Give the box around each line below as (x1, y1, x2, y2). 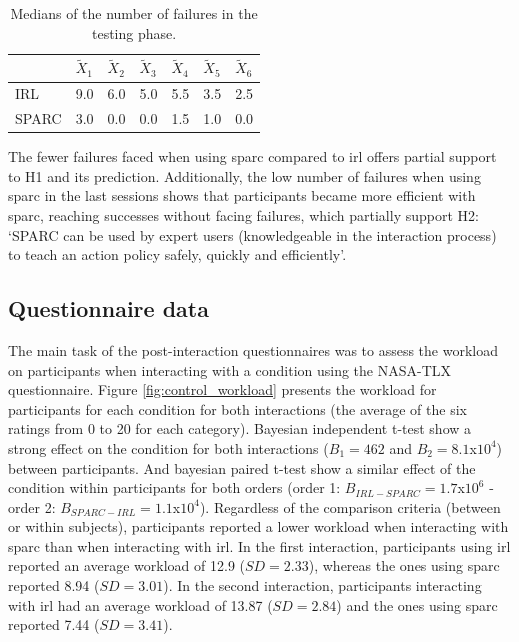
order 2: (8, 496, 56, 517)
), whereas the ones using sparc (308, 555, 500, 576)
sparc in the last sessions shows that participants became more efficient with (8, 185, 476, 206)
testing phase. (91, 22, 177, 43)
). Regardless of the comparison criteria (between (199, 496, 501, 517)
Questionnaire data (8, 293, 209, 324)
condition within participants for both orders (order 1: (8, 477, 341, 498)
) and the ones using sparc (336, 594, 498, 615)
